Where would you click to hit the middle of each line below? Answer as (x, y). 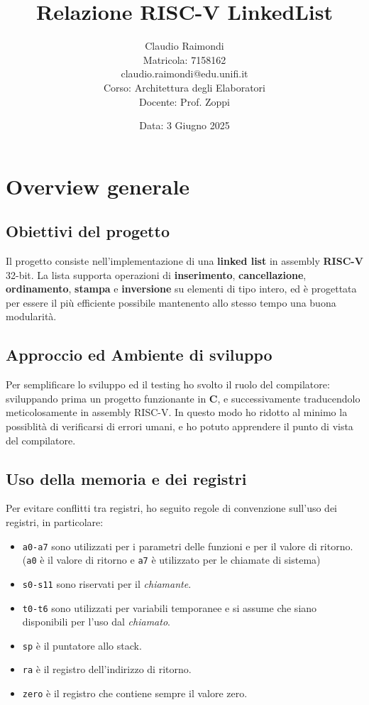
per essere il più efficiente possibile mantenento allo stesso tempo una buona (171, 302)
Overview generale (98, 186)
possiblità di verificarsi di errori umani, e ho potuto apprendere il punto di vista (180, 426)
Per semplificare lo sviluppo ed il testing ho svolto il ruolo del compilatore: (168, 384)
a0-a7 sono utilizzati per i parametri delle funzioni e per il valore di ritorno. (188, 546)
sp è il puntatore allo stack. (82, 645)
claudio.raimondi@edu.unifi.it (184, 73)
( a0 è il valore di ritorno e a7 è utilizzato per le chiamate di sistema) (171, 560)
